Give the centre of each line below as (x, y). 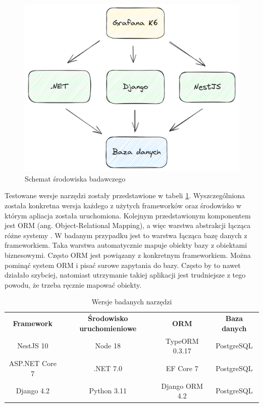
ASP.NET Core (33, 363)
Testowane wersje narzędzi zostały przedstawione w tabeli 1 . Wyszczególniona (125, 195)
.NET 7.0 (108, 368)
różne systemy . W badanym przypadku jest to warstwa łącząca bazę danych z (126, 235)
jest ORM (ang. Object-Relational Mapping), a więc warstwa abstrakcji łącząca (128, 225)
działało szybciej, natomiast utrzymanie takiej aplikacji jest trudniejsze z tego (125, 275)
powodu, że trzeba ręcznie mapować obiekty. (73, 284)
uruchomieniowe (108, 328)
